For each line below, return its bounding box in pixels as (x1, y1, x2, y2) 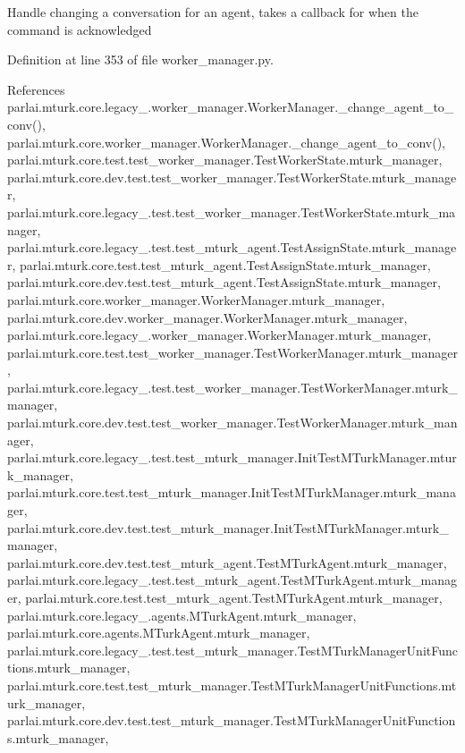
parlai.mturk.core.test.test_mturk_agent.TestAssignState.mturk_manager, (20, 255, 431, 274)
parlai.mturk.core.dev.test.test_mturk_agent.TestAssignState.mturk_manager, (7, 273, 441, 292)
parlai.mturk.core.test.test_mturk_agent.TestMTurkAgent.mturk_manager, (25, 588, 443, 606)
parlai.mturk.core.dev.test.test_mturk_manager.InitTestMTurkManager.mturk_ (7, 518, 449, 537)
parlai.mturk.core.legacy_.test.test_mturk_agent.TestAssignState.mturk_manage (7, 238, 457, 257)
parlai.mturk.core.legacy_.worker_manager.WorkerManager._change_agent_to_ (7, 97, 454, 116)
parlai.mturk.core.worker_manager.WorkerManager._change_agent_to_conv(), (7, 132, 446, 151)
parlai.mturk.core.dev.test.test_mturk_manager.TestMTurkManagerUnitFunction (7, 711, 456, 730)
